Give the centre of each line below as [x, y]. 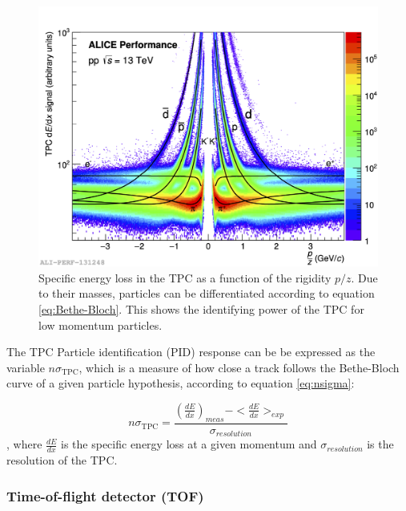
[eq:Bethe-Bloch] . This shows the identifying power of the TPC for [201, 308]
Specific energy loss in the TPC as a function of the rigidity [185, 277]
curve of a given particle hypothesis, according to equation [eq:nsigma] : [181, 383]
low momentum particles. [100, 324]
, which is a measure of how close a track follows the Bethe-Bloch [239, 367]
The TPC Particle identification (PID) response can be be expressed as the [191, 352]
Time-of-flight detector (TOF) [105, 495]
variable [26, 367]
